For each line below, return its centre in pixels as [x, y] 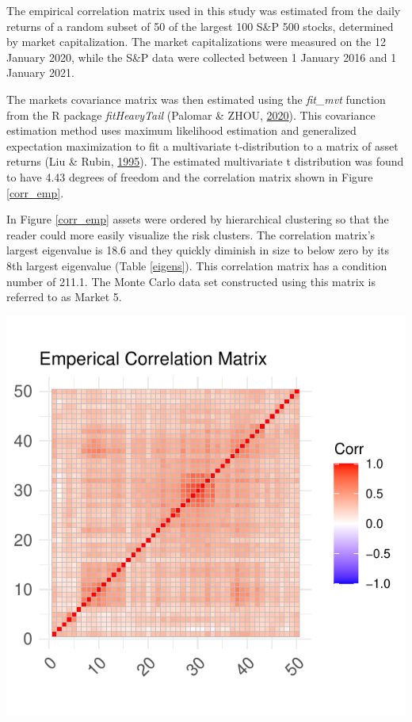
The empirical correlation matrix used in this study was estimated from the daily [204, 10]
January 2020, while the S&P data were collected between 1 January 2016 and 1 [202, 57]
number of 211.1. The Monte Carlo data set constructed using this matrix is [191, 281]
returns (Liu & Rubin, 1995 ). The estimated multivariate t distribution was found [205, 161]
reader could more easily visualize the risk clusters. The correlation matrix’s [191, 234]
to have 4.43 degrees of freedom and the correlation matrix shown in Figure [190, 176]
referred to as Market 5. [64, 297]
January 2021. [40, 73]
